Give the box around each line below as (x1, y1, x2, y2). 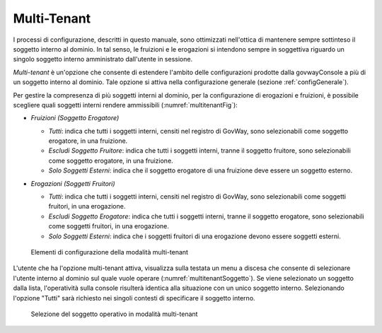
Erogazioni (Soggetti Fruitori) (30, 179, 116, 187)
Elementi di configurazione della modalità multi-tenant (30, 247, 189, 256)
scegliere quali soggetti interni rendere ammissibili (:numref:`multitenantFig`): (13, 100, 238, 109)
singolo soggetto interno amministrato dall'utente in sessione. (13, 55, 193, 64)
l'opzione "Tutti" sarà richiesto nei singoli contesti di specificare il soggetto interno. (13, 293, 255, 302)
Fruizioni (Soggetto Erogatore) (30, 114, 120, 122)
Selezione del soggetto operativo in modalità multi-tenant (30, 310, 198, 318)
